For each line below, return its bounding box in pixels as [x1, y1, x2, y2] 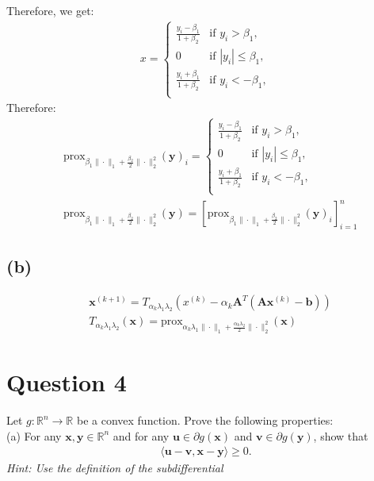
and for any [113, 427, 170, 444]
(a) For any [6, 427, 62, 444]
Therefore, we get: [6, 2, 94, 18]
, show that [313, 427, 368, 444]
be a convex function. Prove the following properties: [76, 412, 334, 429]
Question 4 [6, 366, 127, 398]
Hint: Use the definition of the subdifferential [6, 460, 223, 476]
